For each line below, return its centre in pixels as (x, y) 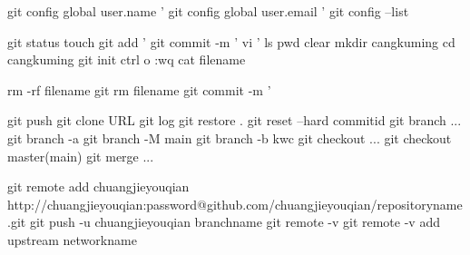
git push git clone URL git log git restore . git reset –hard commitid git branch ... (235, 120)
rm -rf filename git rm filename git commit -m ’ (139, 89)
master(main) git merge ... (81, 156)
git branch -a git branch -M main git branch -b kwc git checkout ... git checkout (230, 137)
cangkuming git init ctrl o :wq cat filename (127, 59)
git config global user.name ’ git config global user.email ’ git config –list (208, 11)
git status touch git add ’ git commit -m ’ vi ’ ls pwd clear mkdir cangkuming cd (231, 41)
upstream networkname (72, 239)
